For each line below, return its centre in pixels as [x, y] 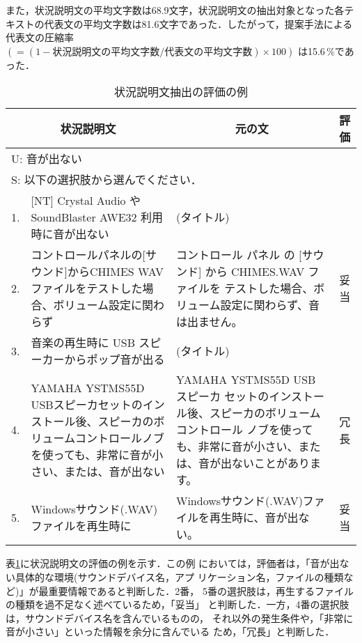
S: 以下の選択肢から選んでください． [107, 180]
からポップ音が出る [115, 359]
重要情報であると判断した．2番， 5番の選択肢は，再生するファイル [201, 590]
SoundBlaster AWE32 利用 [97, 217]
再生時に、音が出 [254, 518]
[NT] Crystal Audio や [86, 201]
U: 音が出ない [47, 159]
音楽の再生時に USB [83, 343]
